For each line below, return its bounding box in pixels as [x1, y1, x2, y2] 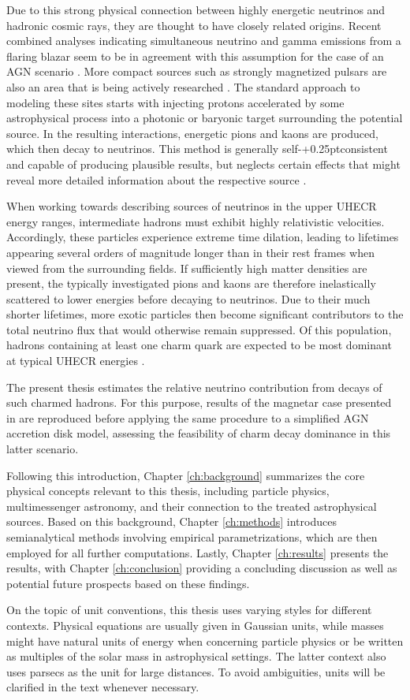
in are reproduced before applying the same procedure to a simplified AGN [6, 409, 369, 426]
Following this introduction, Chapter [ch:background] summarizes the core [6, 467, 365, 483]
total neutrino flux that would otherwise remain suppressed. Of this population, [6, 321, 392, 337]
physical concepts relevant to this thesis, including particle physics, [6, 482, 330, 499]
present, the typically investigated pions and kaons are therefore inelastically [6, 275, 376, 292]
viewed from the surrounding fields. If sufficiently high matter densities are [6, 259, 367, 276]
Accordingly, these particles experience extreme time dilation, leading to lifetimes [6, 229, 399, 245]
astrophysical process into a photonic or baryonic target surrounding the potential [6, 110, 403, 126]
